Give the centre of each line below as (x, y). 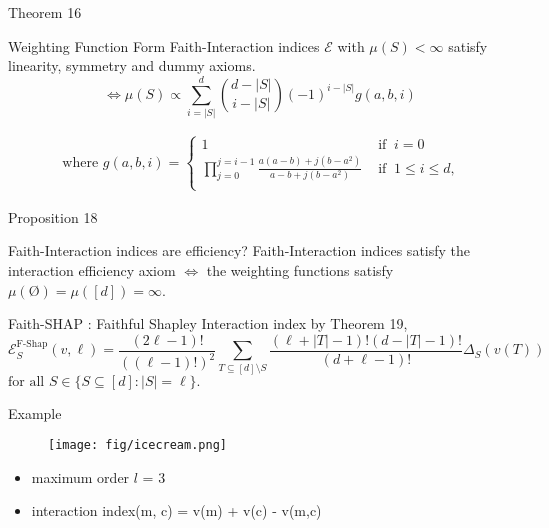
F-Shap (32, 344)
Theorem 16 (45, 12)
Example (35, 412)
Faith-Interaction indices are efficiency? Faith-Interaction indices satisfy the (239, 250)
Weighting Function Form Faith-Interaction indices (164, 45)
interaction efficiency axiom (92, 269)
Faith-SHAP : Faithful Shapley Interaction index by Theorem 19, (208, 323)
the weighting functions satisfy (300, 269)
